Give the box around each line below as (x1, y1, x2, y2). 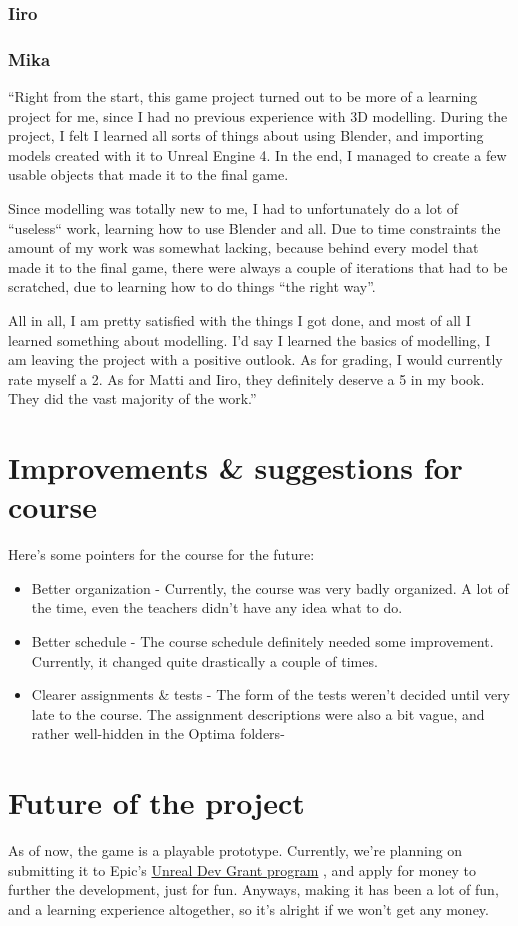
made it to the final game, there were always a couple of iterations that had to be (8, 256, 508, 277)
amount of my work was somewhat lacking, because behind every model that (8, 237, 479, 258)
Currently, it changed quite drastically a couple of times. (31, 650, 378, 671)
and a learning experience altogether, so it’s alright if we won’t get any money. (8, 898, 489, 919)
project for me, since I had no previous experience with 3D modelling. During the (8, 105, 508, 126)
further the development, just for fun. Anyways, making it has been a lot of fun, (8, 879, 499, 900)
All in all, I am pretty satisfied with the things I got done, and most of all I (8, 310, 471, 330)
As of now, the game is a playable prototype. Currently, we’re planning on (8, 840, 463, 861)
